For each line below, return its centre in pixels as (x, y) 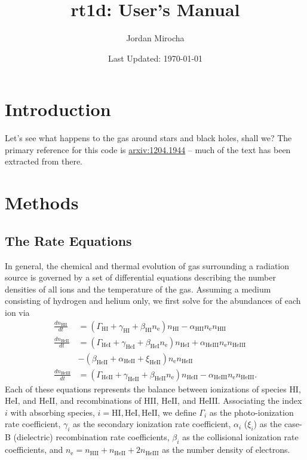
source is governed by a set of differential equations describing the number (141, 277)
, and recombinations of (98, 400)
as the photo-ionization (251, 412)
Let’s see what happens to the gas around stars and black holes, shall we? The (148, 138)
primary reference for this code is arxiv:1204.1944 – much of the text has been (148, 149)
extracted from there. (44, 161)
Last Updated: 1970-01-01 (155, 58)
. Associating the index (260, 400)
